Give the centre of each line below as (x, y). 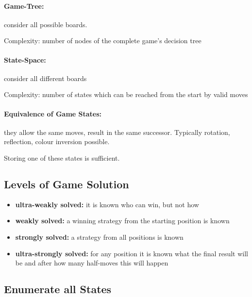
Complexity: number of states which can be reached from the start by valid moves (126, 94)
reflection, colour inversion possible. (57, 141)
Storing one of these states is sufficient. (62, 157)
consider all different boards (45, 78)
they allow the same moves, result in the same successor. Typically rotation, (117, 132)
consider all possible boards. (46, 24)
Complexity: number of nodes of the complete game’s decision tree (103, 41)
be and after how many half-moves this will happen (92, 263)
